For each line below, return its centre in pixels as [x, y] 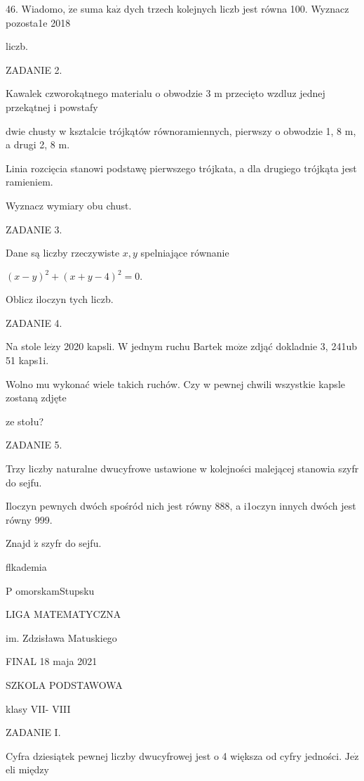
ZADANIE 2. [34, 69]
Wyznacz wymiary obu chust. [69, 205]
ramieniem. [29, 182]
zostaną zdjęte [36, 398]
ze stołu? [25, 421]
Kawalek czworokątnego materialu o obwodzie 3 [108, 93]
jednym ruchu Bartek [177, 346]
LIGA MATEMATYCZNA [63, 614]
